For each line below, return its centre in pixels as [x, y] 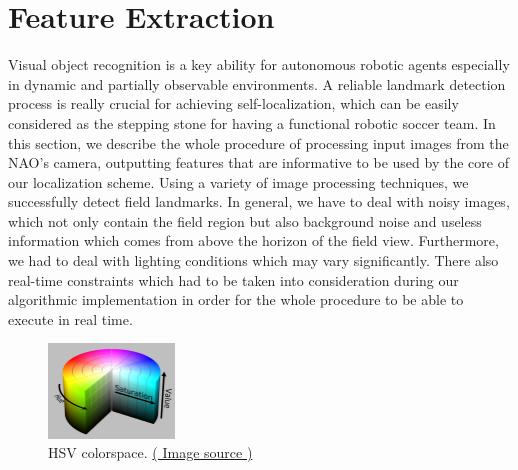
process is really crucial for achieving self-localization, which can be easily [233, 103]
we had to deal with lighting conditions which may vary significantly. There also [253, 260]
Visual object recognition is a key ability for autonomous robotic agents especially [259, 64]
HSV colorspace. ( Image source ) [150, 452]
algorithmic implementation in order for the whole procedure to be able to [236, 299]
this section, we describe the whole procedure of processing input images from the [258, 142]
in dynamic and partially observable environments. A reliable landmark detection [257, 83]
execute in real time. [70, 318]
